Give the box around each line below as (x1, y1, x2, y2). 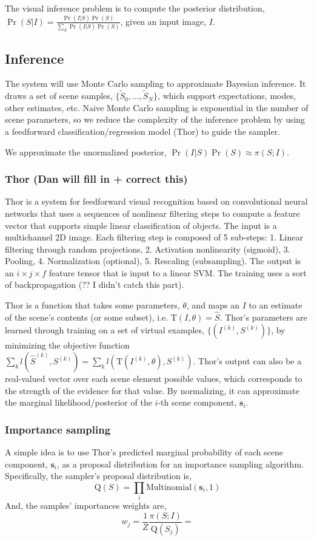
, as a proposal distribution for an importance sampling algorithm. (56, 457, 304, 470)
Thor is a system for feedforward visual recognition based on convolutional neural (5, 195, 308, 208)
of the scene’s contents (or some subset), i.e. (5, 310, 169, 323)
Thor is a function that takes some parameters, (5, 299, 180, 311)
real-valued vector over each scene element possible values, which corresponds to (5, 372, 302, 385)
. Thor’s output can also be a (193, 355, 302, 367)
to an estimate (249, 299, 302, 311)
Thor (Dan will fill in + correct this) (5, 171, 188, 186)
